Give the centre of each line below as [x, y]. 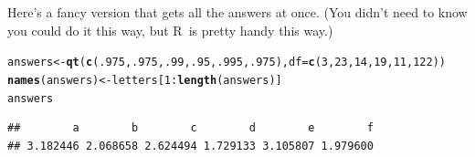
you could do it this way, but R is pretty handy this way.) [170, 30]
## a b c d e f [190, 128]
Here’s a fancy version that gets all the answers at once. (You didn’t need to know [237, 12]
